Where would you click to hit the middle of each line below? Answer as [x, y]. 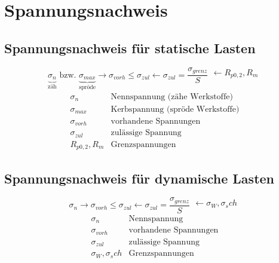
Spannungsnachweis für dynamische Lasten [139, 178]
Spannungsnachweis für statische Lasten [130, 48]
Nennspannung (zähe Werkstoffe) [172, 97]
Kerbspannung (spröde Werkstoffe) [175, 109]
